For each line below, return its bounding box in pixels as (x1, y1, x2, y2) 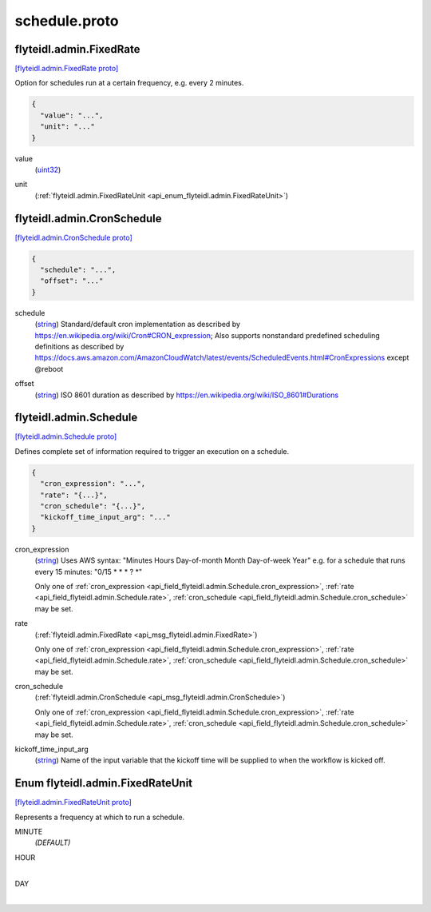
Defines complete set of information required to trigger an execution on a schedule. (14, 446, 290, 456)
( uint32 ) (34, 165, 61, 174)
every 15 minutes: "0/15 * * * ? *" (34, 567, 143, 576)
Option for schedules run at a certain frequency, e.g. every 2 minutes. (14, 78, 244, 88)
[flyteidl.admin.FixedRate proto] (14, 64, 119, 74)
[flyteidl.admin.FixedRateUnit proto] (14, 798, 132, 807)
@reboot (34, 364, 64, 373)
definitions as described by (34, 341, 125, 351)
